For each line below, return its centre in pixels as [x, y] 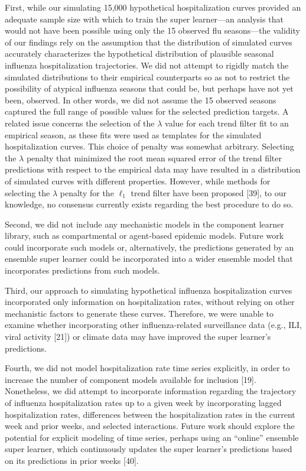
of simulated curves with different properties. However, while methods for [138, 181]
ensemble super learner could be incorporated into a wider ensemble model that [149, 259]
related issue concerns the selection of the [80, 123]
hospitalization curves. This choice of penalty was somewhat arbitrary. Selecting [149, 146]
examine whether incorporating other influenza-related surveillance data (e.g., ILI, [153, 325]
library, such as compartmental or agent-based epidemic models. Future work [144, 236]
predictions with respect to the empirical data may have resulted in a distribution [153, 169]
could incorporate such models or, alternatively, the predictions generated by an [149, 247]
